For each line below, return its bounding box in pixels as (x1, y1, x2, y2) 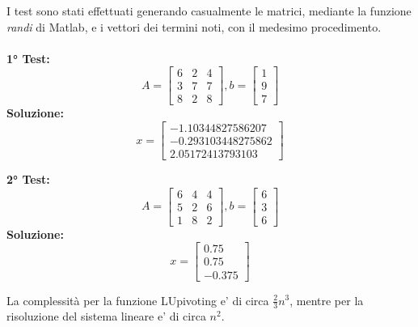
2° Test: (6, 171, 50, 188)
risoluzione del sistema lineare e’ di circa (6, 308, 206, 325)
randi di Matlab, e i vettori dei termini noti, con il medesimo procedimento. (6, 18, 382, 35)
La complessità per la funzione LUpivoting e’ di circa (6, 291, 269, 308)
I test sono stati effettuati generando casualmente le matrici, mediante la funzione (6, 2, 412, 19)
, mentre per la (289, 291, 364, 308)
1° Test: (6, 49, 50, 66)
